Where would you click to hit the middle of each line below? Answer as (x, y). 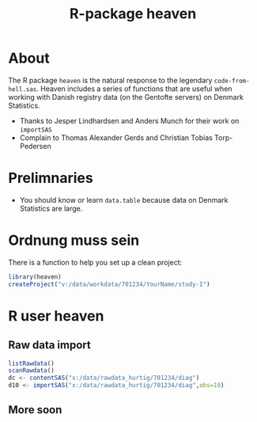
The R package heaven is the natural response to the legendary (110, 80)
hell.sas (23, 89)
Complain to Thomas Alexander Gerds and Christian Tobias (116, 137)
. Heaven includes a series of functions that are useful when (134, 89)
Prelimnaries (51, 178)
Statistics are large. (51, 208)
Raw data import (49, 345)
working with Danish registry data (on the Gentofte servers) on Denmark (126, 97)
